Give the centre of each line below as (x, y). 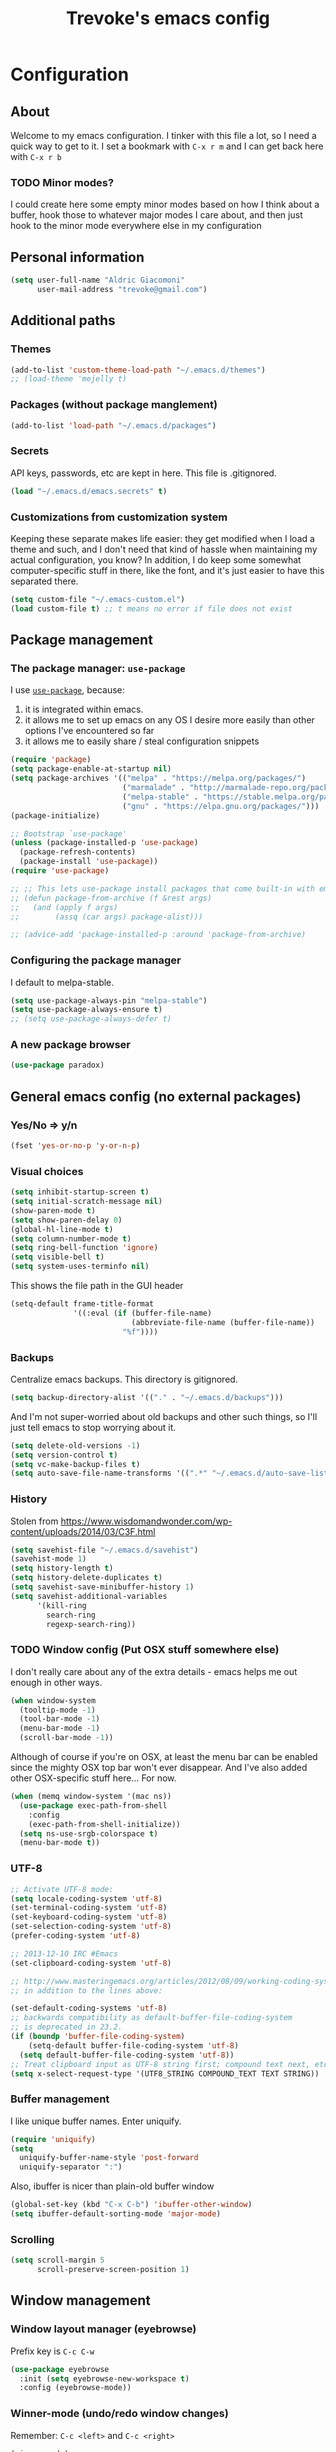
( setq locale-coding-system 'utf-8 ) (86, 1898)
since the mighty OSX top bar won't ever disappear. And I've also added (159, 1768)
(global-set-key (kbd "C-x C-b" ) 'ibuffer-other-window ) (131, 2205)
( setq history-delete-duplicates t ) (86, 1578)
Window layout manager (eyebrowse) (103, 2329)
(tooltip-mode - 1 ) (58, 1710)
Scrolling (32, 2239)
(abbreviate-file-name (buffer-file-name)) (223, 1322)
